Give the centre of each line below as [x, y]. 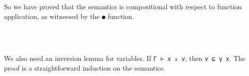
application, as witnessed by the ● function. [69, 16]
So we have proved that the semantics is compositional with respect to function [123, 6]
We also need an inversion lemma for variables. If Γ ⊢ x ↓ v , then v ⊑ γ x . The [125, 58]
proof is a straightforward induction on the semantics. [85, 68]
